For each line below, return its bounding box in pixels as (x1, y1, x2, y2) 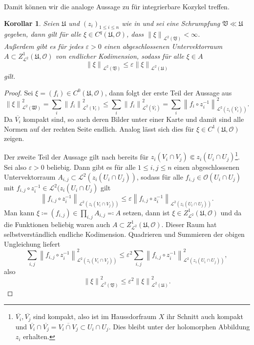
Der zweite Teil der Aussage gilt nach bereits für (4, 151, 149, 161)
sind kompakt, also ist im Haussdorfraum (33, 311, 157, 322)
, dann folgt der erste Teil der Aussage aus (105, 87, 232, 97)
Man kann (4, 207, 35, 217)
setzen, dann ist (123, 207, 170, 217)
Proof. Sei (4, 87, 33, 97)
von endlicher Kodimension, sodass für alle (55, 50, 184, 61)
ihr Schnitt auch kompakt (167, 311, 243, 322)
